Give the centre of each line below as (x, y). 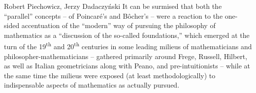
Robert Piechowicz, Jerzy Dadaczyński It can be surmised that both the (113, 6)
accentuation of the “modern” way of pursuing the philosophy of (118, 25)
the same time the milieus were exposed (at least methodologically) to (110, 75)
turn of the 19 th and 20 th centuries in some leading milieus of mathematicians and (128, 46)
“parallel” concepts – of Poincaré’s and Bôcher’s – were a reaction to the (113, 15)
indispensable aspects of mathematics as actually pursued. (92, 85)
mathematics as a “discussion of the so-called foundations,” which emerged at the (127, 35)
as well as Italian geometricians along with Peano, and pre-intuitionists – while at (127, 66)
